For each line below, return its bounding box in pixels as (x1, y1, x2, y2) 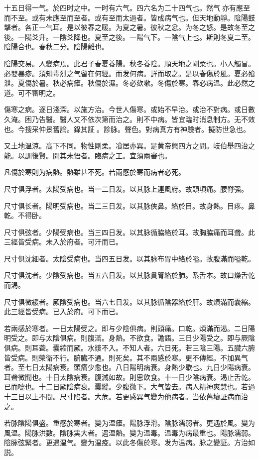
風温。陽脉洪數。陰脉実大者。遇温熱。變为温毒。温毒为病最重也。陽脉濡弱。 (4, 427, 255, 438)
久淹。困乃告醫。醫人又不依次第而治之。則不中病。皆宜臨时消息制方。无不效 (4, 114, 255, 124)
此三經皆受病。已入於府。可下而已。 (4, 306, 123, 317)
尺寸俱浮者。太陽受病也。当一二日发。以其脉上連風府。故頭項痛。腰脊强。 (4, 183, 248, 194)
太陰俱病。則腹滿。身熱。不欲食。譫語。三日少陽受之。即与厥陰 (45, 333, 255, 343)
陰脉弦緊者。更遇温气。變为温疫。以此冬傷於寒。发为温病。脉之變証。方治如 (4, 437, 255, 448)
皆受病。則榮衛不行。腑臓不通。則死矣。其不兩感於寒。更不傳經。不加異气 (4, 352, 248, 362)
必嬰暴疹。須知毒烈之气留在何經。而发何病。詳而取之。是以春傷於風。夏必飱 (4, 68, 255, 78)
